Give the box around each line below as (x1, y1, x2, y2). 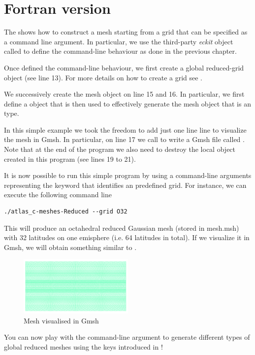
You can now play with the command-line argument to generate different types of (4, 332, 250, 342)
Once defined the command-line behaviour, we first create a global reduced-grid (4, 62, 244, 72)
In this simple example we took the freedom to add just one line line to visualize (4, 124, 247, 135)
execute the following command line (4, 189, 112, 200)
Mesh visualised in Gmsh (24, 315, 99, 325)
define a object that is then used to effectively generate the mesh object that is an (4, 98, 251, 108)
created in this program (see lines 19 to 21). (4, 153, 136, 164)
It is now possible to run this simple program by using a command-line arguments (4, 170, 252, 180)
